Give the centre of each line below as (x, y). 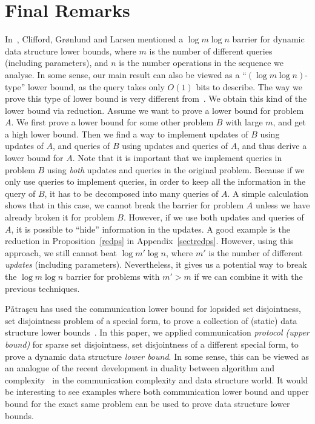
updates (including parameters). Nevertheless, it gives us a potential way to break (156, 264)
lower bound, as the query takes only (96, 86)
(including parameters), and (57, 63)
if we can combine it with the (248, 276)
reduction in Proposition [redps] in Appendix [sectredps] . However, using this (149, 241)
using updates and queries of (175, 146)
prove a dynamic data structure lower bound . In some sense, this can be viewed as (157, 356)
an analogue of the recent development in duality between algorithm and (140, 368)
